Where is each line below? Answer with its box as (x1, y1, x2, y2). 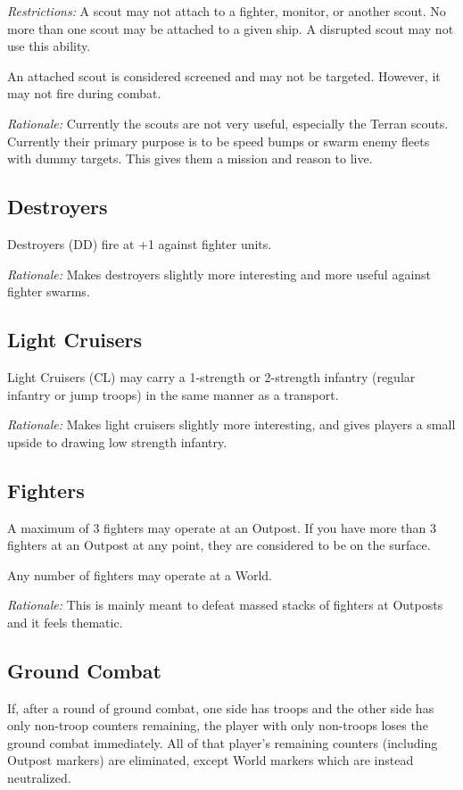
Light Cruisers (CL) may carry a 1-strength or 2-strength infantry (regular (7, 367, 416, 386)
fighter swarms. (7, 282, 90, 301)
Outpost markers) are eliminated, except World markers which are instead (7, 751, 414, 769)
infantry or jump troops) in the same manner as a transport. (7, 385, 339, 403)
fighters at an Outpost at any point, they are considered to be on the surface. (7, 536, 431, 554)
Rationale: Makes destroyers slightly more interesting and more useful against (7, 264, 432, 283)
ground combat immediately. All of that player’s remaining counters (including (7, 733, 438, 752)
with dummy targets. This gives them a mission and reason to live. (7, 149, 373, 168)
